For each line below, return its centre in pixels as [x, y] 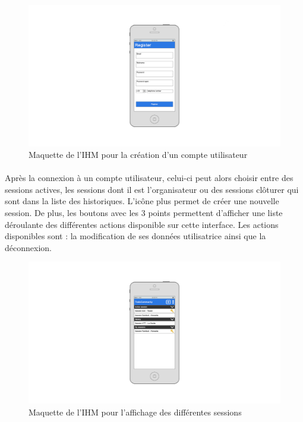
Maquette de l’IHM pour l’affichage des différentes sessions [135, 412]
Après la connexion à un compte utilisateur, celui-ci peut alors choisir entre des [149, 178]
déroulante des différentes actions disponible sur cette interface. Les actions [142, 224]
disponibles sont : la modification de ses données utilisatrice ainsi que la [135, 236]
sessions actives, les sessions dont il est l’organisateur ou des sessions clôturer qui [152, 189]
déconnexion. [28, 247]
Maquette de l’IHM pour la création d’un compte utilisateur [138, 155]
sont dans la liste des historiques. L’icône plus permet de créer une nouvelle [142, 201]
